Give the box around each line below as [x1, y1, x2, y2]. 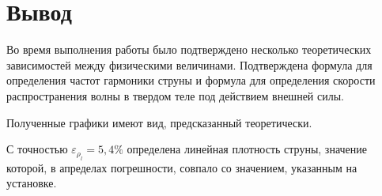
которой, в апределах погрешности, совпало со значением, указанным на [6, 159, 357, 175]
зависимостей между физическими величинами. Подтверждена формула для [6, 56, 373, 73]
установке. [6, 175, 57, 191]
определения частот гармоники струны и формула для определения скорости [6, 72, 376, 89]
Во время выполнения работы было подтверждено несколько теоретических [6, 41, 372, 58]
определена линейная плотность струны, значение [127, 141, 367, 157]
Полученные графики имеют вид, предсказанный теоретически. [6, 114, 312, 130]
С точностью [6, 141, 68, 157]
